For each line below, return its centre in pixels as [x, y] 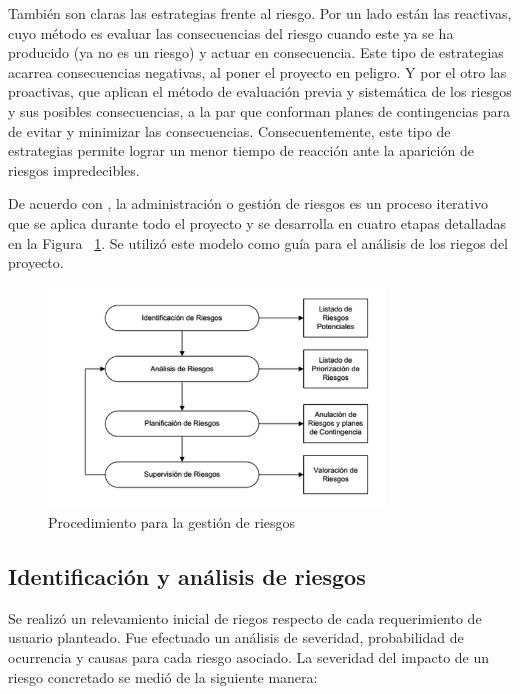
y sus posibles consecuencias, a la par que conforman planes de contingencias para [259, 110]
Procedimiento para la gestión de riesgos [172, 521]
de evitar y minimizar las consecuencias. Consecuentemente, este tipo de [229, 130]
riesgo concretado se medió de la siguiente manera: [163, 676]
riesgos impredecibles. [74, 169]
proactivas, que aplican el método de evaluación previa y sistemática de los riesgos [260, 91]
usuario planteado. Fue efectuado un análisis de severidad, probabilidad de [236, 637]
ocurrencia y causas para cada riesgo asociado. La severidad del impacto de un [249, 656]
